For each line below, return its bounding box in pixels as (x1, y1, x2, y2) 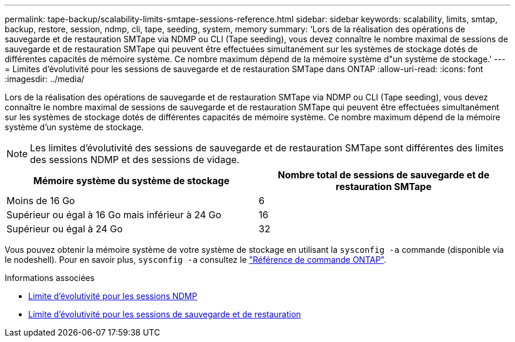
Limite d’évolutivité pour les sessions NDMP (28, 291, 198, 301)
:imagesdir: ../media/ (5, 74, 85, 84)
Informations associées (5, 273, 95, 283)
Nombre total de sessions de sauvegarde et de (277, 169, 490, 181)
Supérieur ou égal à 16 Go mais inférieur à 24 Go (6, 209, 222, 221)
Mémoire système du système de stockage (33, 175, 230, 187)
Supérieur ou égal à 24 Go (6, 223, 123, 235)
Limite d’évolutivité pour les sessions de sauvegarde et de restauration (28, 309, 301, 319)
